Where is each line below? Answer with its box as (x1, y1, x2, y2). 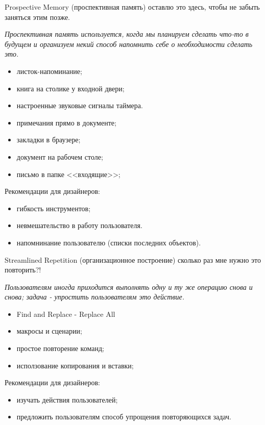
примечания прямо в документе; (16, 117, 116, 128)
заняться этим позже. (5, 11, 70, 22)
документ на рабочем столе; (16, 151, 103, 162)
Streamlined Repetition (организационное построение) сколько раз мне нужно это (5, 254, 261, 265)
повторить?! (5, 264, 41, 275)
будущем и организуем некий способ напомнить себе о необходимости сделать (5, 38, 253, 49)
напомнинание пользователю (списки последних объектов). (16, 237, 201, 247)
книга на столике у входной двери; (16, 83, 125, 93)
